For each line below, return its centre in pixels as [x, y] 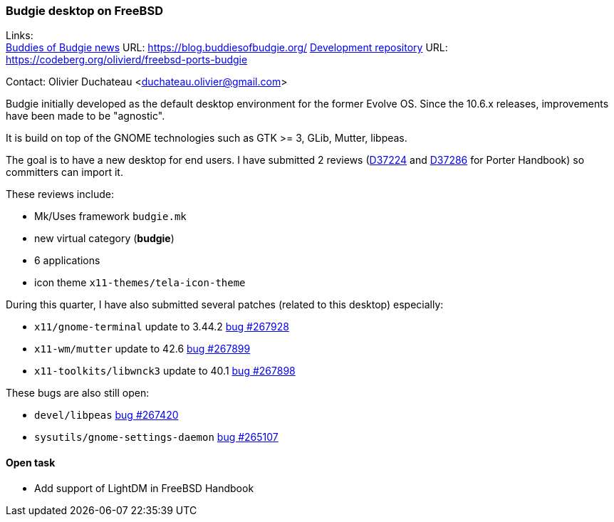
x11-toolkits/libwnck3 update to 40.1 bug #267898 [165, 371]
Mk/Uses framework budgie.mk [110, 216]
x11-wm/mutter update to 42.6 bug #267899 [142, 349]
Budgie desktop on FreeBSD [84, 11]
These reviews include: [60, 194]
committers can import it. [64, 172]
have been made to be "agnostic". [85, 116]
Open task [31, 462]
